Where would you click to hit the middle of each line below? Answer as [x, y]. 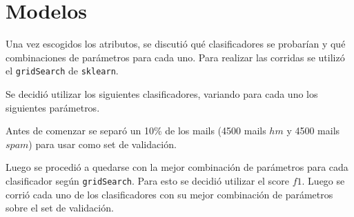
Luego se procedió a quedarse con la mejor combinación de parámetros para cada [177, 167]
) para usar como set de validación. [102, 144]
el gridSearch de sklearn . [62, 71]
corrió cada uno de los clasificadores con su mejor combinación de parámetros [169, 194]
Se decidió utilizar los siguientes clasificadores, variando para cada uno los [162, 93]
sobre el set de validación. [60, 208]
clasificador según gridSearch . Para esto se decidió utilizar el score [148, 180]
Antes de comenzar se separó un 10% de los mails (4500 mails [136, 131]
